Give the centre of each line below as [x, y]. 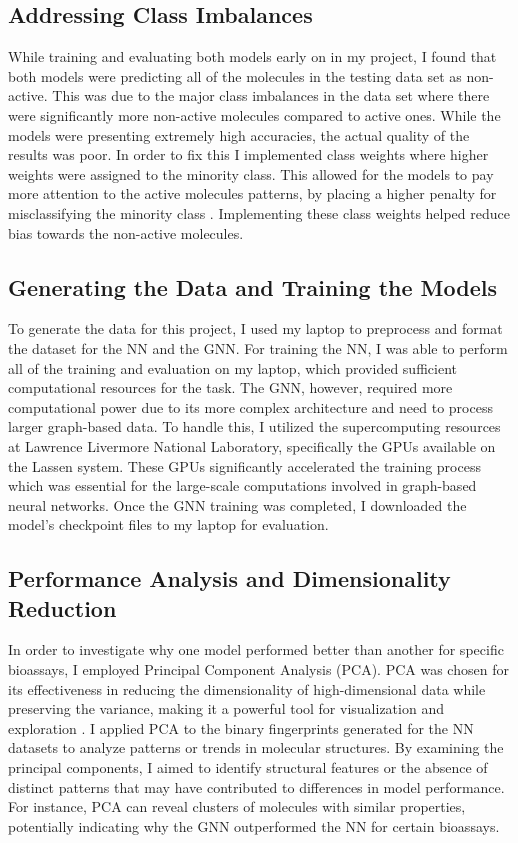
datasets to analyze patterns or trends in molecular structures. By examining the [256, 747]
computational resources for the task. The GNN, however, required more [230, 387]
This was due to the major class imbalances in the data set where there [271, 95]
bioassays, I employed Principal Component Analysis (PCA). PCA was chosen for [258, 669]
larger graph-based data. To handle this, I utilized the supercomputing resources [254, 426]
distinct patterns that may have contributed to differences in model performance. [256, 786]
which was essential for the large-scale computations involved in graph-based [242, 485]
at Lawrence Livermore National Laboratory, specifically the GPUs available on [252, 445]
